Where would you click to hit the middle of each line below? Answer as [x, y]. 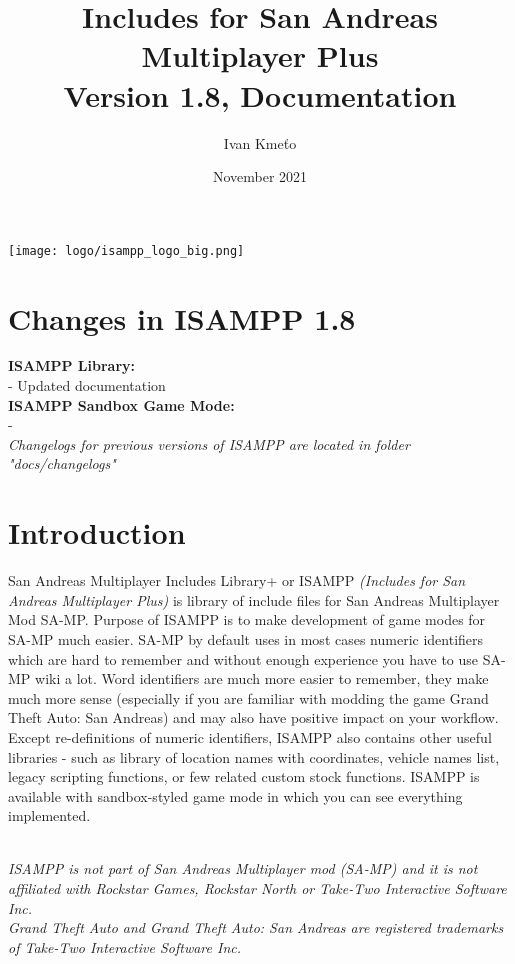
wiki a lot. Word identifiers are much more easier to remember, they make [262, 678]
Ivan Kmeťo [260, 142]
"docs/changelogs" [62, 463]
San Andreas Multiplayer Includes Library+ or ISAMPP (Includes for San [237, 580]
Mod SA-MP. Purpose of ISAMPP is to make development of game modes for [247, 619]
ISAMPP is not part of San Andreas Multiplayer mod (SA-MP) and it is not [243, 868]
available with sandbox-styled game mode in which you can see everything [235, 795]
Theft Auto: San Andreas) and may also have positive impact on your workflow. [253, 717]
